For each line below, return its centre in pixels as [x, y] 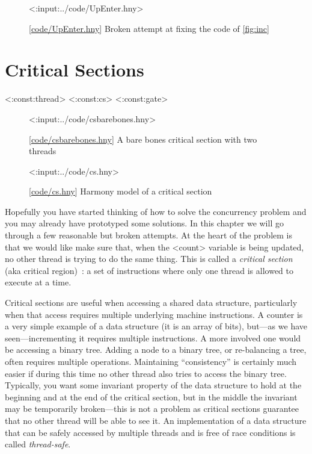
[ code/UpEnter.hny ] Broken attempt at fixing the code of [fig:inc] [149, 28]
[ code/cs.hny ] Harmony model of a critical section [121, 191]
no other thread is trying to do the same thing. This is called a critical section [149, 259]
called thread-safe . [38, 444]
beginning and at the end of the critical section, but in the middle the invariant [151, 396]
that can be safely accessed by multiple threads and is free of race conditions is [150, 432]
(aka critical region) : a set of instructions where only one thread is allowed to [149, 270]
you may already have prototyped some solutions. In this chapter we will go [144, 223]
